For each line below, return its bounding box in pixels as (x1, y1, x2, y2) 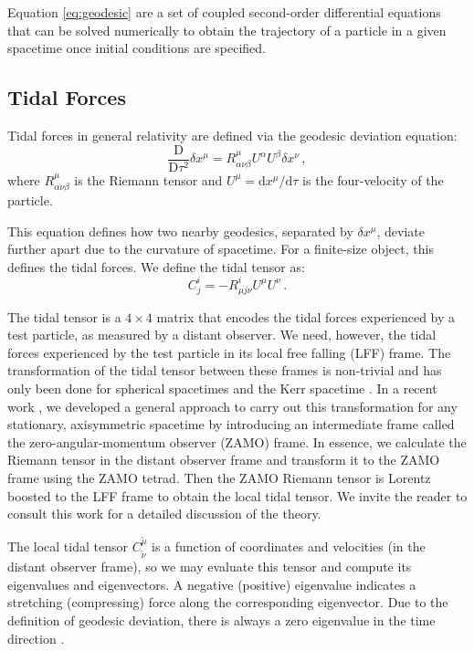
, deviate (376, 221, 425, 240)
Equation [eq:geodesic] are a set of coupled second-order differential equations (7, 3, 441, 21)
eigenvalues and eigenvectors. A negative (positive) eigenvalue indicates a (7, 574, 416, 593)
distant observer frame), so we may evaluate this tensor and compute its (7, 557, 412, 576)
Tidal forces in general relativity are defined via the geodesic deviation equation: (7, 125, 458, 144)
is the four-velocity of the (302, 170, 444, 189)
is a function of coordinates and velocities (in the (152, 537, 426, 556)
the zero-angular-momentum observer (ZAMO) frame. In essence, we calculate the (7, 432, 467, 451)
